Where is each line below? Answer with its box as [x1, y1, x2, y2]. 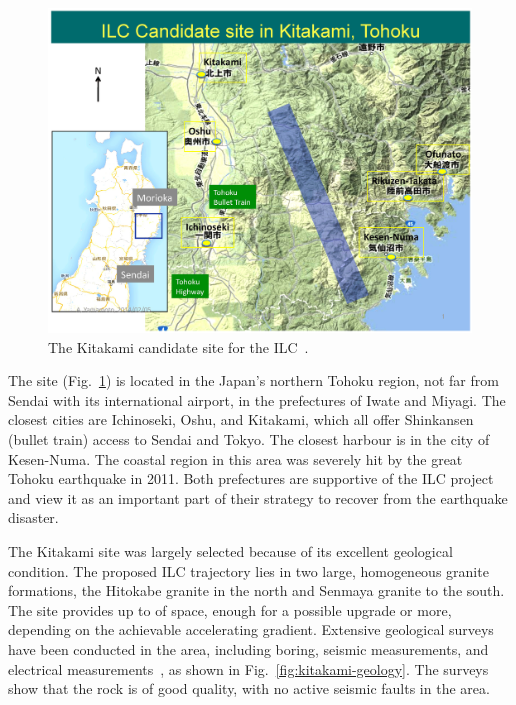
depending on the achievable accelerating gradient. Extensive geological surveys [8, 619, 494, 640]
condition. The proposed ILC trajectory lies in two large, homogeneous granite [8, 560, 489, 581]
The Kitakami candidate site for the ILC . [48, 336, 309, 357]
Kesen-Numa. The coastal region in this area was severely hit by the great [8, 448, 463, 469]
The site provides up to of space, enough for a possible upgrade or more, [8, 599, 452, 620]
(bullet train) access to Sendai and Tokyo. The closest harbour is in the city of [8, 429, 490, 449]
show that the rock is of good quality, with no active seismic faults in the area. [8, 678, 490, 699]
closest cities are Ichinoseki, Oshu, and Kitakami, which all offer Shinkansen [8, 409, 474, 430]
